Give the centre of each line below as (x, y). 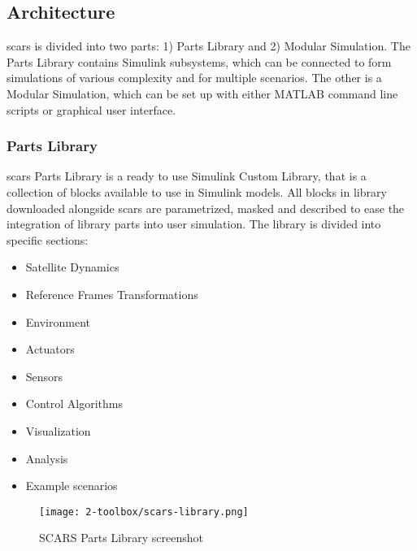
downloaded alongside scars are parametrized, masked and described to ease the (206, 208)
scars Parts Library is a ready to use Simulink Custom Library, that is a (187, 176)
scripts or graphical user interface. (91, 109)
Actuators (50, 349)
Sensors (44, 376)
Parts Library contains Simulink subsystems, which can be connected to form (199, 61)
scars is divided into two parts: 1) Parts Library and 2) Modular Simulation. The (208, 46)
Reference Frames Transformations (112, 294)
